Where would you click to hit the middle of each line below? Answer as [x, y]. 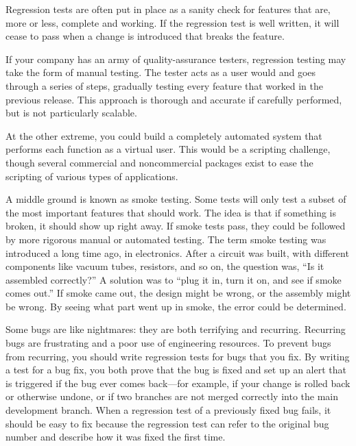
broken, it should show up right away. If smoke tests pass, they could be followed [176, 226]
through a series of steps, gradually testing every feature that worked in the [165, 85]
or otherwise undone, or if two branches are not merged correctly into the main [172, 396]
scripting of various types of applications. [92, 176]
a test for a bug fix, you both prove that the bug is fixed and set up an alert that [176, 370]
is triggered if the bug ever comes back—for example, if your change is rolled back [178, 383]
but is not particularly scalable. [71, 113]
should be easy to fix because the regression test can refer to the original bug [167, 423]
